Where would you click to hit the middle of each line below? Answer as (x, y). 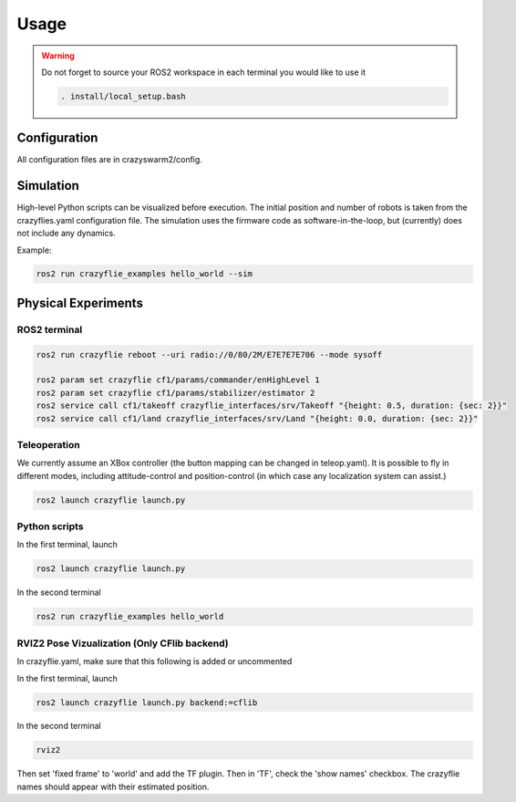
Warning (58, 56)
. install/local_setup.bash (123, 96)
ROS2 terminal (50, 329)
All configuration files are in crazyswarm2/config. (109, 160)
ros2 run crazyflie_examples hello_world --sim (144, 274)
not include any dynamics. (66, 234)
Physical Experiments (80, 302)
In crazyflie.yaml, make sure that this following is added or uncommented (155, 661)
